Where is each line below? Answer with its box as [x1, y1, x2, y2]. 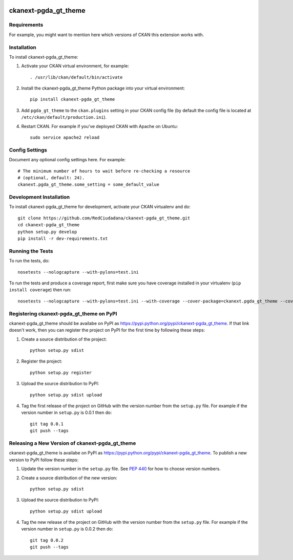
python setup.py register [30, 369, 92, 375]
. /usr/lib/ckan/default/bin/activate [30, 74, 123, 80]
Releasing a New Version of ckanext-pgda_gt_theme [9, 440, 136, 447]
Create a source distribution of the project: [21, 336, 107, 342]
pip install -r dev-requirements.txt [18, 236, 108, 241]
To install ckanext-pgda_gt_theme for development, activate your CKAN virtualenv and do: [9, 204, 190, 210]
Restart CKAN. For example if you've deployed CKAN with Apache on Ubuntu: [21, 123, 178, 129]
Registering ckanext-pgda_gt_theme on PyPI [9, 310, 117, 317]
